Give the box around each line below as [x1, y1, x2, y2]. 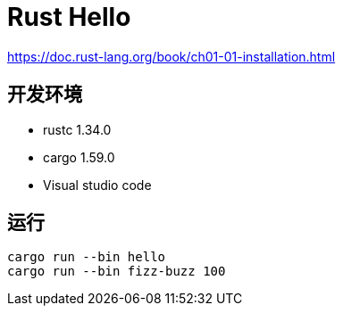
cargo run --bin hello [7, 250, 166, 265]
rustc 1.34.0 [43, 121, 112, 137]
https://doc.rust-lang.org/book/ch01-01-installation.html [7, 48, 336, 64]
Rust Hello [7, 2, 131, 32]
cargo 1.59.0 [43, 149, 115, 165]
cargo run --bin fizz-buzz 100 [7, 264, 226, 279]
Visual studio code [43, 177, 152, 193]
